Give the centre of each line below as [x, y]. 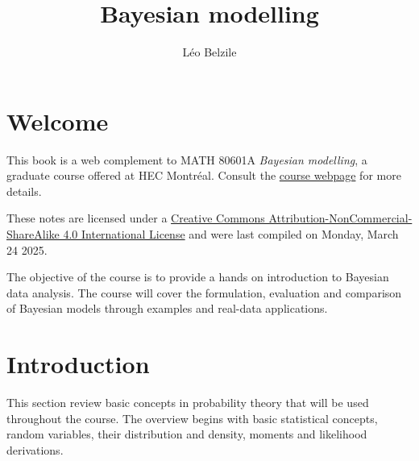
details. [24, 191]
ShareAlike [33, 234]
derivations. [35, 449]
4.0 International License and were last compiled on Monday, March [231, 234]
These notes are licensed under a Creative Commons [136, 218]
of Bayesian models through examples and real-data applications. [167, 308]
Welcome [58, 120]
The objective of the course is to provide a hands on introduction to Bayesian [198, 277]
